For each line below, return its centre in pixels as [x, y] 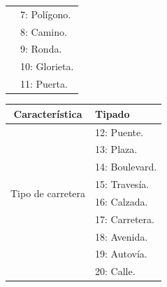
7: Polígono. [46, 14]
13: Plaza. [116, 149]
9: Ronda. [41, 49]
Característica [48, 113]
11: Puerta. [44, 84]
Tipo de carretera [48, 193]
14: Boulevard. [126, 167]
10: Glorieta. [47, 66]
